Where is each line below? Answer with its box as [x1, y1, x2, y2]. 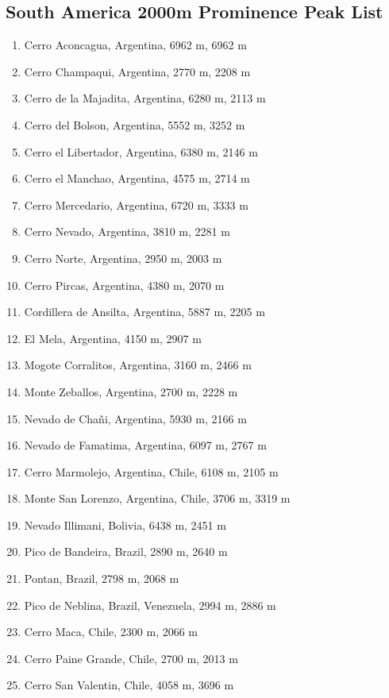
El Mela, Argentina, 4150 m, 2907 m [24, 330, 202, 346]
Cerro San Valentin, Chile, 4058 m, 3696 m [24, 677, 234, 693]
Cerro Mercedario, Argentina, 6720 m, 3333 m [24, 196, 248, 213]
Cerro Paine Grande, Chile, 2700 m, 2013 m [24, 650, 238, 666]
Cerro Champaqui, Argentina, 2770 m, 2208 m [24, 63, 251, 79]
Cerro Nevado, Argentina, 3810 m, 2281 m [24, 223, 230, 240]
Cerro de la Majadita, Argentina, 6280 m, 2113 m [24, 90, 266, 106]
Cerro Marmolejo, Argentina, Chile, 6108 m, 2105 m [24, 463, 279, 480]
